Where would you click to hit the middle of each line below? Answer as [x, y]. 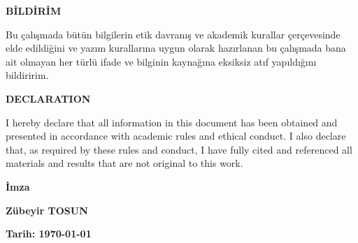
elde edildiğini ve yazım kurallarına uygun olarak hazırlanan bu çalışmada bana [176, 48]
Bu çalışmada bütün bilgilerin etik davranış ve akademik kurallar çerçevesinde [173, 34]
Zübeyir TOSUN [47, 210]
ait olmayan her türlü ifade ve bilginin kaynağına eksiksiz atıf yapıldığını [161, 61]
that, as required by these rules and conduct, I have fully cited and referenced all [179, 149]
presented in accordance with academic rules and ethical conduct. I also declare [176, 136]
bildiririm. [27, 75]
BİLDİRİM [34, 10]
